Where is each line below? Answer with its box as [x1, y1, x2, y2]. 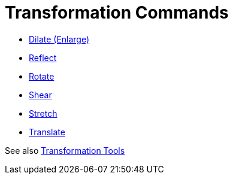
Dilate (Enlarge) [29, 34, 90, 44]
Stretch [29, 108, 58, 119]
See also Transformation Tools [5, 145, 125, 156]
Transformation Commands [5, 2, 229, 23]
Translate [29, 126, 65, 137]
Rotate [29, 71, 55, 81]
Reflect [29, 52, 57, 63]
